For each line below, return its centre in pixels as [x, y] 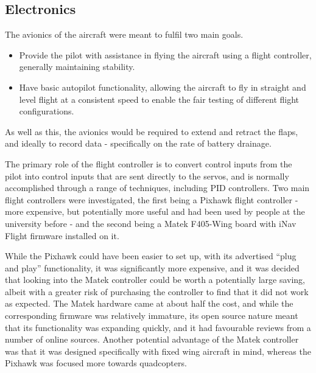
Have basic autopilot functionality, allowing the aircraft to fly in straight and [163, 87]
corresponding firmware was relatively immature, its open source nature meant [152, 315]
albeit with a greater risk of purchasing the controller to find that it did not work [157, 291]
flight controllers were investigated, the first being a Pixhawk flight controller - [152, 199]
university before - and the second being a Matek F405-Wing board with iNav [151, 223]
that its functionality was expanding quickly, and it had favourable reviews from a [158, 327]
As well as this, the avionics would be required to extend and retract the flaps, [152, 131]
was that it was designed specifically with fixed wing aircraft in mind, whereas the [158, 351]
